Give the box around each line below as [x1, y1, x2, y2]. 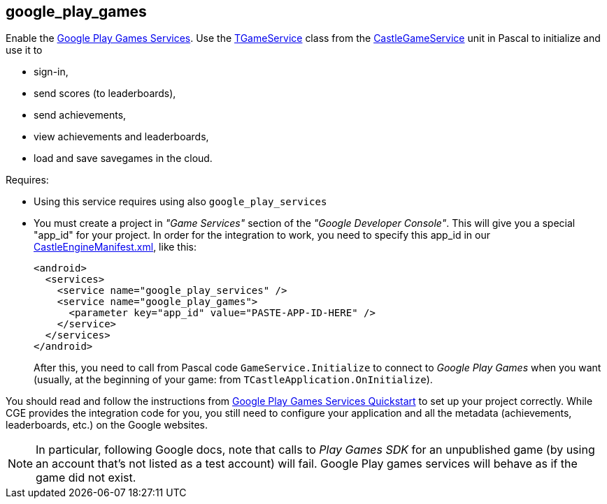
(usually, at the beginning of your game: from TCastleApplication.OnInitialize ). [34, 373, 433, 386]
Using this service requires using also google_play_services [34, 195, 327, 208]
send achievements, [34, 109, 127, 121]
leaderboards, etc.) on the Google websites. [6, 419, 208, 431]
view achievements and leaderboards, [34, 131, 209, 143]
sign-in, [34, 66, 69, 78]
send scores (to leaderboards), [34, 87, 176, 100]
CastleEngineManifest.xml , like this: [34, 241, 197, 253]
